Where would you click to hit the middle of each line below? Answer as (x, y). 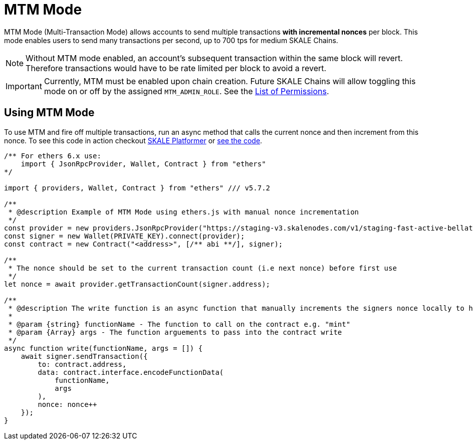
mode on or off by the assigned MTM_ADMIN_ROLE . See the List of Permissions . (186, 91)
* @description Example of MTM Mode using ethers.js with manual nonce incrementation (184, 212)
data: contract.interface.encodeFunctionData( (131, 372)
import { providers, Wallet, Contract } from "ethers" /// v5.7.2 (137, 188)
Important (24, 86)
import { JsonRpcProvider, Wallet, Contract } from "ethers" (143, 164)
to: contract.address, (82, 364)
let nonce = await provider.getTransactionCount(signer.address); (137, 284)
